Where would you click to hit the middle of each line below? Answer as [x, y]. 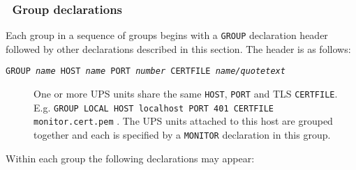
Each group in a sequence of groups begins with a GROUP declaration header [167, 35]
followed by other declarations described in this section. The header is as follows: [178, 48]
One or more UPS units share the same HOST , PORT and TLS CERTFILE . [186, 94]
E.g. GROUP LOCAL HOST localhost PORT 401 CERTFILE [154, 107]
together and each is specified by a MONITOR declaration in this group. [182, 135]
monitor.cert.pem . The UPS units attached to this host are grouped [183, 121]
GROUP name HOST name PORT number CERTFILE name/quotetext [146, 71]
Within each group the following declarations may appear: [130, 158]
